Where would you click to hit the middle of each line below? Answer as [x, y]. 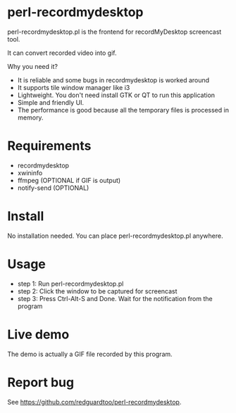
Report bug [41, 382]
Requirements [49, 146]
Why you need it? [33, 66]
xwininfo [30, 172]
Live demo [38, 334]
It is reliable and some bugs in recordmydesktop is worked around [113, 80]
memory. [30, 117]
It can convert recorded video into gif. [62, 53]
